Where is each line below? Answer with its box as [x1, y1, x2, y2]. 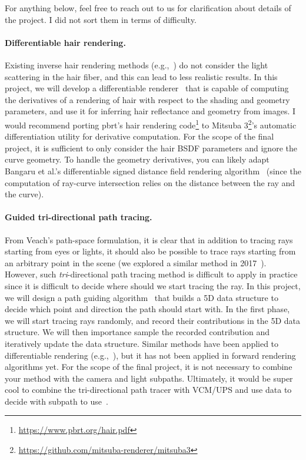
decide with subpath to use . [5, 395, 108, 407]
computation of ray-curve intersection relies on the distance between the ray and [5, 176, 295, 188]
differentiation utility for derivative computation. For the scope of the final [5, 130, 274, 143]
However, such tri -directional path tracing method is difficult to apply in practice [5, 268, 298, 280]
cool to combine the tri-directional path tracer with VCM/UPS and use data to [5, 383, 292, 396]
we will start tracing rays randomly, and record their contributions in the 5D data [5, 314, 301, 326]
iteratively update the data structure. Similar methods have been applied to [5, 337, 279, 349]
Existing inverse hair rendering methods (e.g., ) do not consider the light [5, 58, 268, 71]
